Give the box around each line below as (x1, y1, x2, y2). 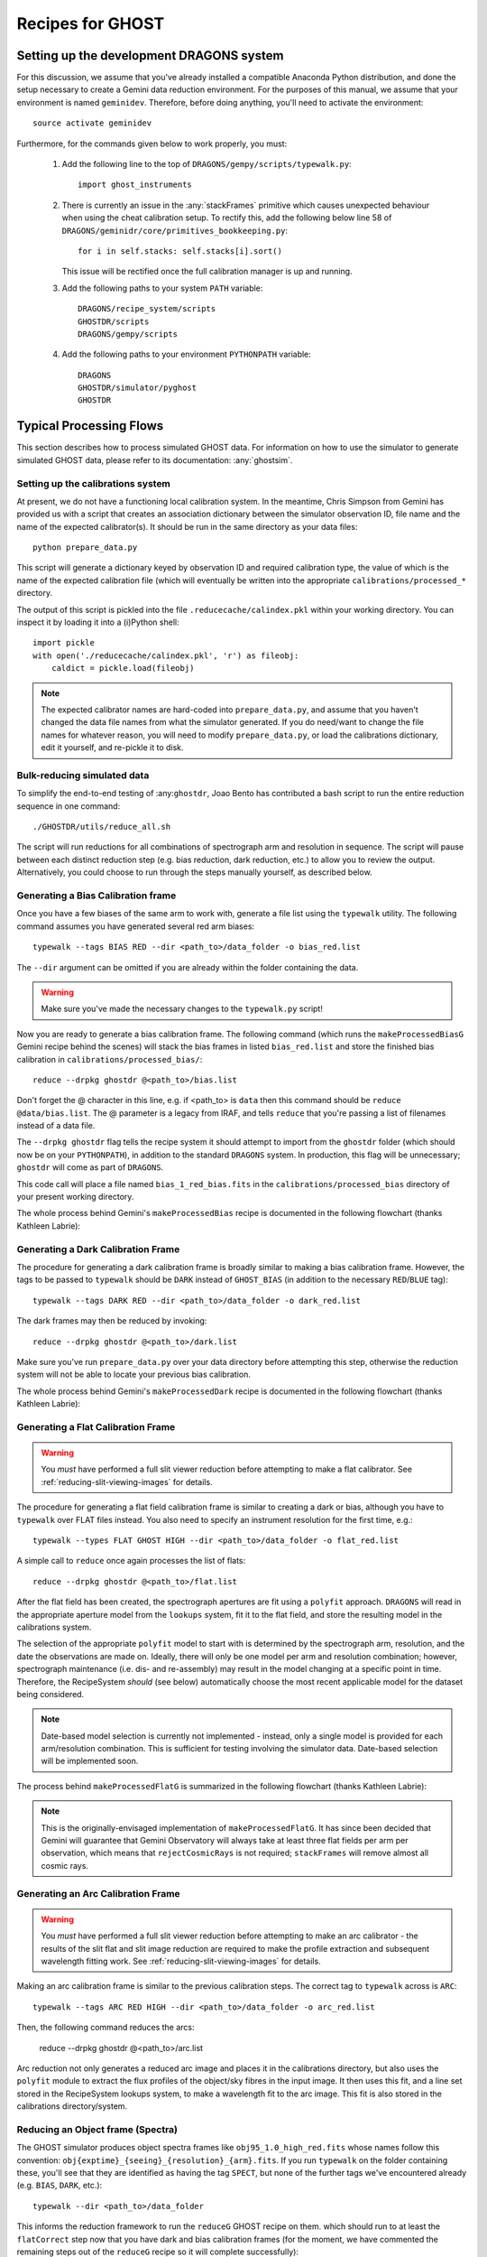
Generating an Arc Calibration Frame (16, 1887, 180, 1899)
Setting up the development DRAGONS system (16, 48, 284, 63)
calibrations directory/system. (16, 2101, 128, 2112)
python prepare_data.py (32, 543, 138, 553)
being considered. (16, 1688, 85, 1699)
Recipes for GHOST (16, 14, 165, 33)
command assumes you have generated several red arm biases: (16, 921, 255, 932)
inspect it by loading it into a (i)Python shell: (16, 617, 179, 627)
